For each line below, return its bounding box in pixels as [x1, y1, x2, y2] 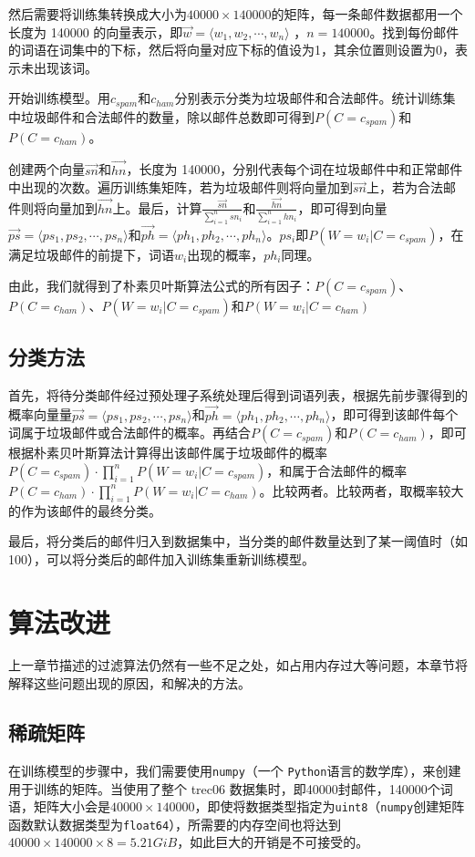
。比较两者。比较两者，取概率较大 [259, 480, 464, 500]
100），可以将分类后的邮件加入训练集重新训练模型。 [8, 549, 315, 568]
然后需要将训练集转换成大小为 [8, 5, 187, 23]
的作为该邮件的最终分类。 [8, 501, 161, 520]
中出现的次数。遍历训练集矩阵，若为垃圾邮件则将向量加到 [8, 178, 353, 197]
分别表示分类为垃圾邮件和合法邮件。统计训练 [174, 88, 443, 108]
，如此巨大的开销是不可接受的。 [177, 832, 369, 852]
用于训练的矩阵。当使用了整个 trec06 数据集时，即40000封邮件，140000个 [8, 779, 440, 798]
